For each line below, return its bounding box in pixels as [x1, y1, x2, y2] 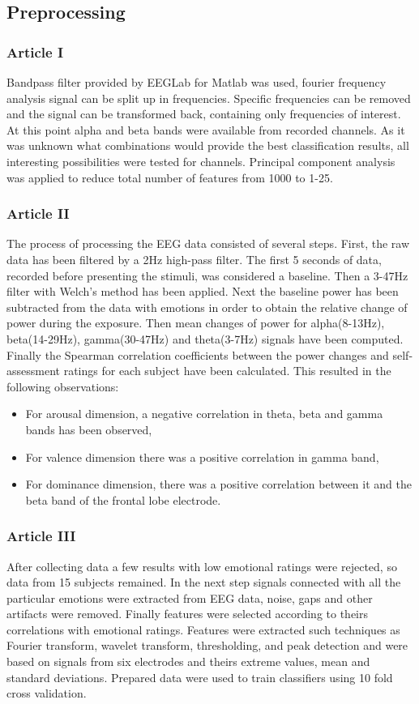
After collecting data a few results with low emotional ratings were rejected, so [6, 557, 397, 574]
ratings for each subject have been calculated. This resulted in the [63, 362, 391, 379]
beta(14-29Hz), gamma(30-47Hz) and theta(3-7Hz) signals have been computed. [6, 330, 404, 347]
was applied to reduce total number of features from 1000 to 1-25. [6, 169, 333, 186]
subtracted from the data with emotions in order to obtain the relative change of [6, 298, 408, 315]
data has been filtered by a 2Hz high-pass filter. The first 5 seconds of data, [6, 250, 382, 267]
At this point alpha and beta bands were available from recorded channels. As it [6, 121, 405, 138]
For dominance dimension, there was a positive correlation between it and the [25, 476, 412, 493]
